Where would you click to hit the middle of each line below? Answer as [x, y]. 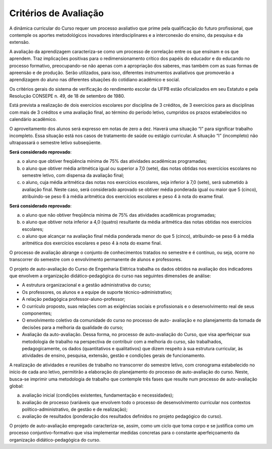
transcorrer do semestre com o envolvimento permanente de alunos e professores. [96, 260]
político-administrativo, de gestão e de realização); [75, 409]
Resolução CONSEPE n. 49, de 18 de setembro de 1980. [67, 96]
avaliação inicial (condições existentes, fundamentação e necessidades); [98, 395]
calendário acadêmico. [33, 119]
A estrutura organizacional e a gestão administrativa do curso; [86, 285]
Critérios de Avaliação [57, 13]
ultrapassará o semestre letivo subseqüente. [55, 143]
